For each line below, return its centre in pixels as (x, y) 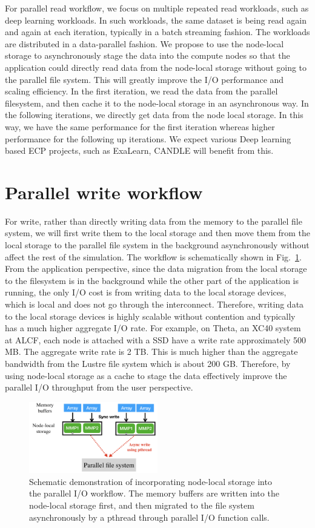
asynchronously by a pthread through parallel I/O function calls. (149, 517)
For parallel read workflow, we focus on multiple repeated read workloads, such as (157, 8)
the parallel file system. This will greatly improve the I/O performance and (144, 79)
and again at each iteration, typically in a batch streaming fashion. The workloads (157, 32)
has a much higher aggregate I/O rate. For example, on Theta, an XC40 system (153, 328)
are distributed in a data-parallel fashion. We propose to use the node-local (144, 43)
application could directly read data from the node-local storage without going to (156, 67)
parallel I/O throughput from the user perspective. (99, 387)
